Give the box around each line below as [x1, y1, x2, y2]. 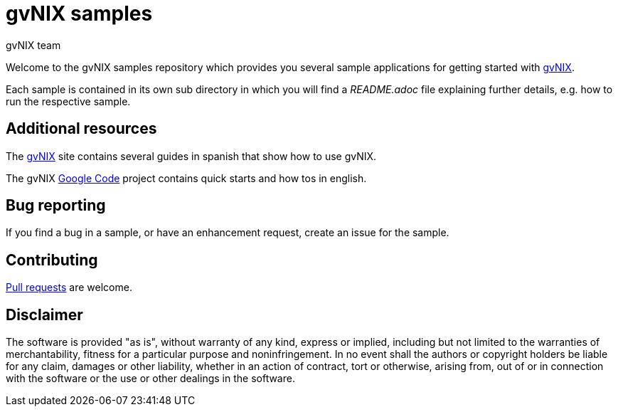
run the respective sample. [6, 95, 131, 107]
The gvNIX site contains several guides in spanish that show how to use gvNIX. [6, 149, 377, 162]
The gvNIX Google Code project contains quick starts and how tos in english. [6, 171, 367, 184]
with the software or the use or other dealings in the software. [6, 372, 295, 385]
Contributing [6, 250, 98, 269]
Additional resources [6, 120, 157, 138]
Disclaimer [6, 305, 83, 324]
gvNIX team [6, 38, 61, 51]
